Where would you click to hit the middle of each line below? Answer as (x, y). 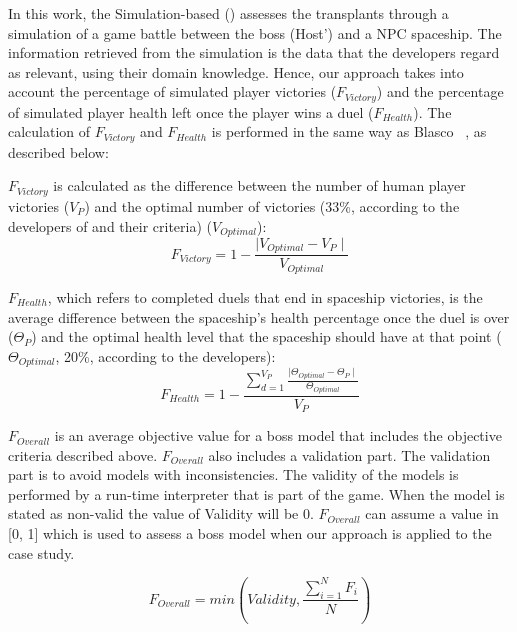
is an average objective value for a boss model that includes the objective (278, 435)
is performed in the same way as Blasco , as (349, 131)
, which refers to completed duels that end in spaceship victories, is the (265, 296)
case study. (41, 552)
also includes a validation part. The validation (349, 454)
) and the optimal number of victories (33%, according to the (272, 205)
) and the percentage (440, 91)
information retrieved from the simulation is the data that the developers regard (254, 52)
